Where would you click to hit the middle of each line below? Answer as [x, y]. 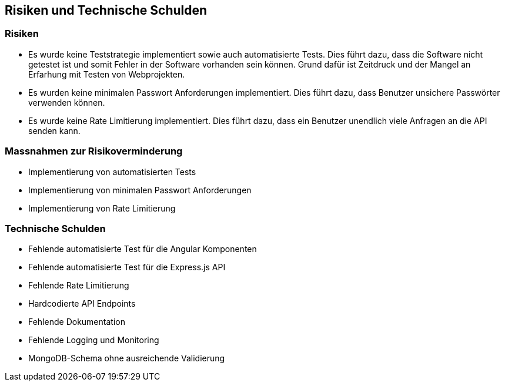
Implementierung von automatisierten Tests [112, 172]
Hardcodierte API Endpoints [82, 304]
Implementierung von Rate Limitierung [102, 208]
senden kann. [54, 130]
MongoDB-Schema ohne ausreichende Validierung [127, 358]
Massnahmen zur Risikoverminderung [94, 151]
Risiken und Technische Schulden [106, 10]
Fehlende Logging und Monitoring [94, 340]
